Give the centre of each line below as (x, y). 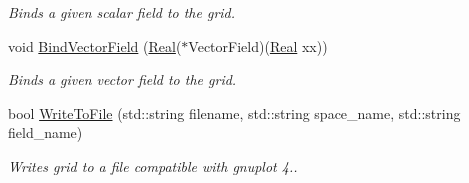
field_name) (45, 132)
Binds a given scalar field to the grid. (122, 12)
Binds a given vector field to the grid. (122, 79)
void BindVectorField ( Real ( (95, 45)
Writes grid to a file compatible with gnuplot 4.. (153, 165)
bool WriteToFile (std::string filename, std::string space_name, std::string (234, 112)
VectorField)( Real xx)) (258, 45)
